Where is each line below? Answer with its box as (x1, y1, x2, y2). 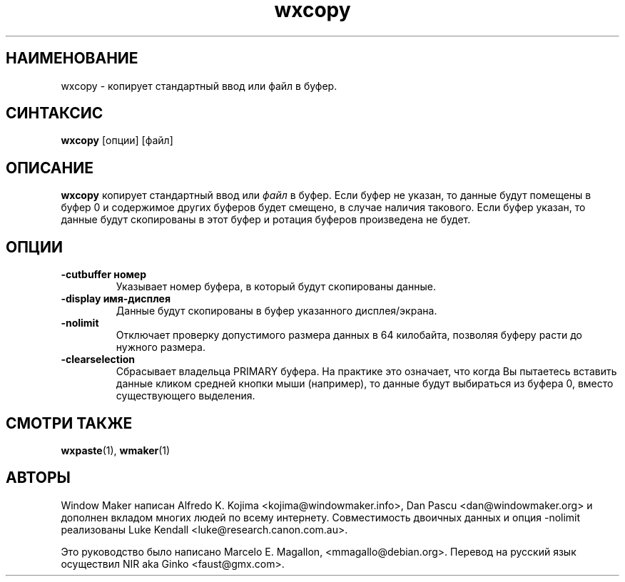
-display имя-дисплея (61, 292, 171, 305)
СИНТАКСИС (6, 104, 103, 123)
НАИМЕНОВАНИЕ (6, 49, 138, 68)
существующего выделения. (116, 389, 255, 402)
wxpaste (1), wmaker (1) (61, 444, 171, 456)
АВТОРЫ (6, 469, 71, 487)
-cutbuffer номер (61, 268, 147, 281)
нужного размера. (116, 341, 205, 354)
